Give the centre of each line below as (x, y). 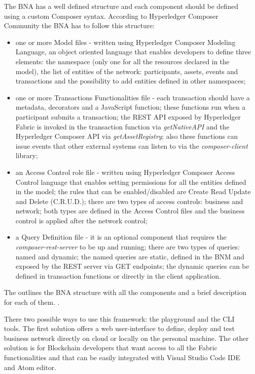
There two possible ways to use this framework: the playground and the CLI (119, 318)
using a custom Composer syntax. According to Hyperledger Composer (111, 16)
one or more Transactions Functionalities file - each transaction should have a (133, 97)
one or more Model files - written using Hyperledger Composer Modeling (126, 42)
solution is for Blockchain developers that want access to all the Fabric (111, 348)
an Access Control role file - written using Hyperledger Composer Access (125, 172)
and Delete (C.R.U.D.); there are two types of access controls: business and (129, 201)
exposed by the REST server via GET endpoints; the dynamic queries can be (132, 266)
